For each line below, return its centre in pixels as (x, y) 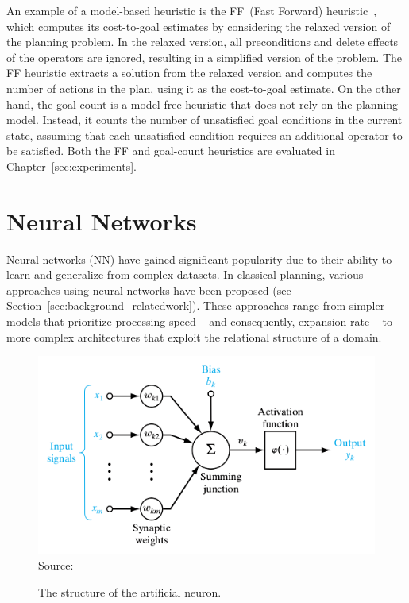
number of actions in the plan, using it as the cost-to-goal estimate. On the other (204, 88)
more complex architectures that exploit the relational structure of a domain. (194, 336)
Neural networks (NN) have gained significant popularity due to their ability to (199, 259)
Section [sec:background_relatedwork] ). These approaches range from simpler (196, 305)
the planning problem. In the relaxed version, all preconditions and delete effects (203, 42)
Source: (56, 564)
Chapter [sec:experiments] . (71, 166)
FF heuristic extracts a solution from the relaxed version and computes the (189, 73)
